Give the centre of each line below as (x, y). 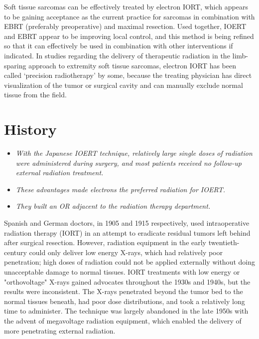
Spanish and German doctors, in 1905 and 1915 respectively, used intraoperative (127, 223)
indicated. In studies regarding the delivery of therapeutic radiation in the (117, 55)
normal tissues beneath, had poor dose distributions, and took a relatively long (125, 301)
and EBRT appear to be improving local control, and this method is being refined (129, 36)
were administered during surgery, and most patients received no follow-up (129, 163)
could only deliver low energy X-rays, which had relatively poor (126, 252)
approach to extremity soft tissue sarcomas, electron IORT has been (132, 65)
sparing (15, 65)
